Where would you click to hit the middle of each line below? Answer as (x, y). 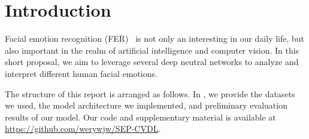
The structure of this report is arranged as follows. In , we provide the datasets (150, 93)
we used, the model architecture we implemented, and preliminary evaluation (146, 105)
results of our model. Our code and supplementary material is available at (140, 117)
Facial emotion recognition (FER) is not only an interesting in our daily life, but (155, 38)
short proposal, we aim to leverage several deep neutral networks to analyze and (152, 62)
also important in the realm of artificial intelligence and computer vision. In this (152, 50)
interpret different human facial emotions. (81, 73)
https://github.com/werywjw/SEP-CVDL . (83, 129)
